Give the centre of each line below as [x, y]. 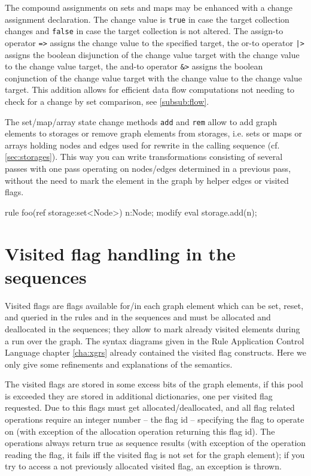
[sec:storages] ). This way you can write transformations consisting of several [144, 157]
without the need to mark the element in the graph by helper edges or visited [147, 180]
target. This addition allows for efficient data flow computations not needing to [150, 90]
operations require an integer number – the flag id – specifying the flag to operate [155, 419]
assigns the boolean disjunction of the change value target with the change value [152, 54]
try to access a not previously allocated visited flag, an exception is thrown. [143, 466]
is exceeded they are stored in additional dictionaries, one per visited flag [139, 395]
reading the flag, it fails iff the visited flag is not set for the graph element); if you [155, 454]
